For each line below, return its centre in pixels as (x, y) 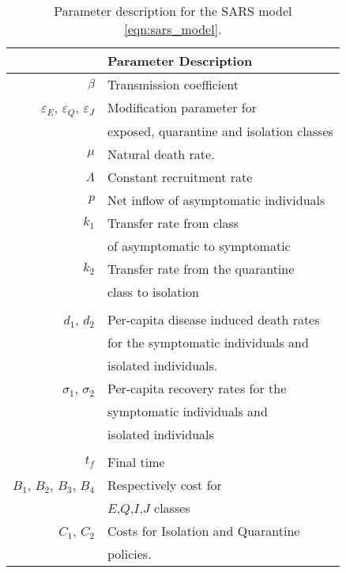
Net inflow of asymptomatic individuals (216, 199)
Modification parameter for (182, 108)
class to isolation (153, 291)
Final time (136, 461)
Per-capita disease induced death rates (213, 319)
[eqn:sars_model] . (173, 29)
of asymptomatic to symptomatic (199, 245)
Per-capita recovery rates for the (197, 388)
